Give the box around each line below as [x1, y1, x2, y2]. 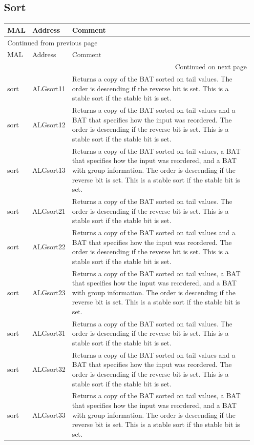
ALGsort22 [32, 242, 65, 252]
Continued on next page [175, 61, 247, 72]
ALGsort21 [32, 205, 65, 216]
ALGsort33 [32, 409, 65, 420]
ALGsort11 [32, 83, 65, 93]
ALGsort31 [32, 328, 65, 338]
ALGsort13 [32, 164, 65, 175]
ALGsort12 [32, 119, 65, 129]
